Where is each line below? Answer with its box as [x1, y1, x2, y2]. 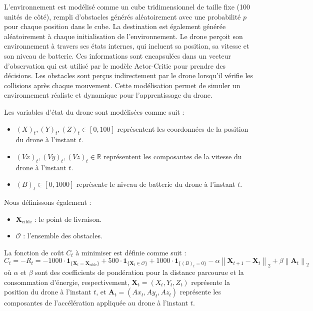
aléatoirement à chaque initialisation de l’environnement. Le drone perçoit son [4, 31, 243, 41]
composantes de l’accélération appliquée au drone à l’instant [4, 297, 188, 308]
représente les [179, 286, 221, 297]
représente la [191, 276, 230, 287]
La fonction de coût [4, 247, 64, 257]
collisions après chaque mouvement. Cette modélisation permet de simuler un [4, 80, 240, 90]
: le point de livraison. [34, 213, 102, 224]
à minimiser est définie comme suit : [75, 247, 186, 257]
